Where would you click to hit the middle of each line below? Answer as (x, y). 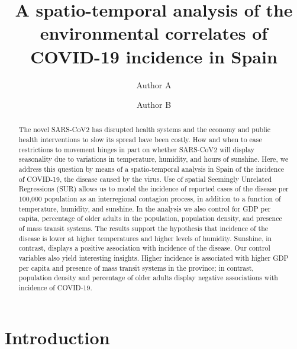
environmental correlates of (154, 33)
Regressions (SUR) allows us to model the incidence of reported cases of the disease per (154, 189)
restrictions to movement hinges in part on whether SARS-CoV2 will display (137, 149)
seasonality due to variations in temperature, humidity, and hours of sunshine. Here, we (154, 159)
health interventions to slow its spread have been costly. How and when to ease (140, 140)
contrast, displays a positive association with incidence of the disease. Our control (144, 248)
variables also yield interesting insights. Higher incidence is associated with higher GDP (154, 258)
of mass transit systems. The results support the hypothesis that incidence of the (143, 228)
